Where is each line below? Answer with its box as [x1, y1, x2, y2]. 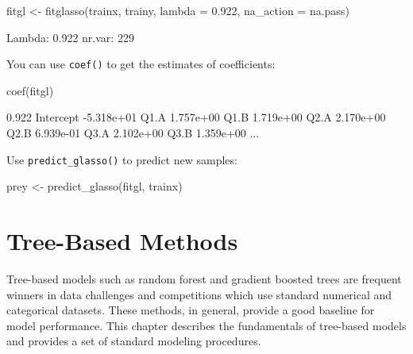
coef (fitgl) [6, 82, 54, 98]
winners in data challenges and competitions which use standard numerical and [6, 286, 392, 302]
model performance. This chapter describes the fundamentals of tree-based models [6, 317, 407, 333]
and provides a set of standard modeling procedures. [6, 333, 261, 349]
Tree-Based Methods [6, 225, 238, 257]
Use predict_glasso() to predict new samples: [6, 151, 237, 167]
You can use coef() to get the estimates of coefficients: [6, 56, 276, 72]
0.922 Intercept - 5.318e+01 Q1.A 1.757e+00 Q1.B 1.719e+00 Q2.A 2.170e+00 [6, 109, 386, 125]
